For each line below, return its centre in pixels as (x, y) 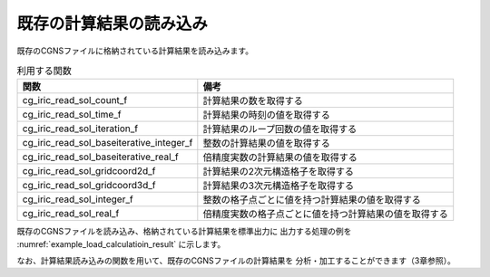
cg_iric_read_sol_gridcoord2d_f (89, 171)
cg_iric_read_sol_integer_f (78, 199)
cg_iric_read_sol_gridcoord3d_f (89, 186)
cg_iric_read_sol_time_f (72, 115)
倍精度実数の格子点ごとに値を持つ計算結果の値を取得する (326, 215)
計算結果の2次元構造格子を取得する (278, 172)
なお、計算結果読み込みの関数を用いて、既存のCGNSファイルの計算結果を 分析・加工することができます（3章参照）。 (236, 261)
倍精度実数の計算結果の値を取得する (280, 158)
